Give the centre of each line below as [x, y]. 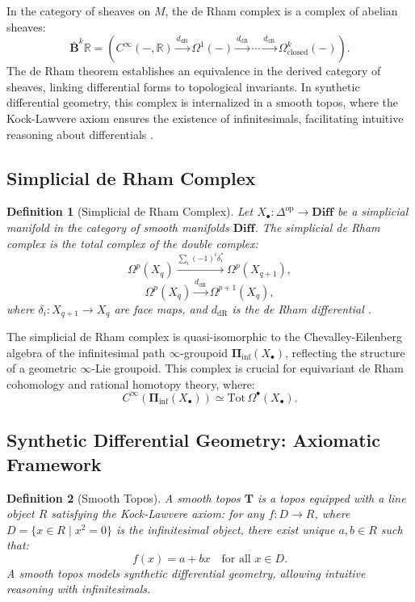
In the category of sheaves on [79, 11]
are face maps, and [161, 308]
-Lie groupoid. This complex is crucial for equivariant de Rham [247, 368]
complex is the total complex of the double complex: [132, 243]
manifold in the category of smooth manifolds [118, 227]
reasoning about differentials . [80, 134]
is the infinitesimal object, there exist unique [226, 529]
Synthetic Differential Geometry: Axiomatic [193, 440]
